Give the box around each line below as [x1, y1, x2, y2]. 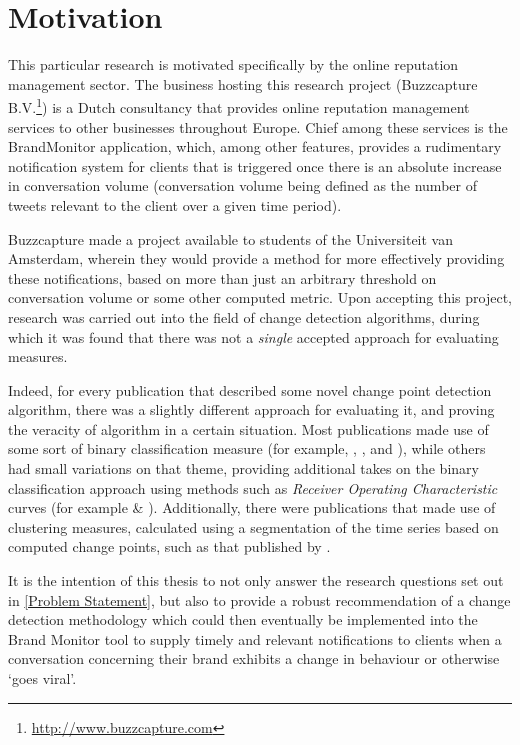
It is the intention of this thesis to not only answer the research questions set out [8, 570, 504, 591]
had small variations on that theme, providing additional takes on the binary [8, 458, 479, 479]
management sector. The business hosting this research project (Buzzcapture [8, 73, 478, 94]
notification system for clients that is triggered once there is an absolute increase [8, 155, 502, 176]
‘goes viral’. [8, 668, 77, 688]
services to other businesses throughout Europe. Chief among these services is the [8, 116, 508, 137]
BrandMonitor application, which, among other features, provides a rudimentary [8, 136, 502, 157]
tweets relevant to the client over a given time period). [8, 194, 342, 215]
